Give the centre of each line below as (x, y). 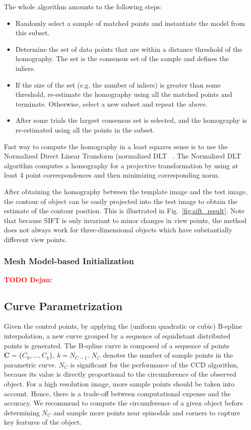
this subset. (32, 33)
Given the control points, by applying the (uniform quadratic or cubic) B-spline (123, 326)
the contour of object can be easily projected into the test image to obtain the (121, 201)
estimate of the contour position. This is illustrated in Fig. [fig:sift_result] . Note (124, 211)
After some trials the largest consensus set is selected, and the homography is (131, 120)
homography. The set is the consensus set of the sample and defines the (122, 58)
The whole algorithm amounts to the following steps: (83, 6)
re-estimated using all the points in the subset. (85, 129)
